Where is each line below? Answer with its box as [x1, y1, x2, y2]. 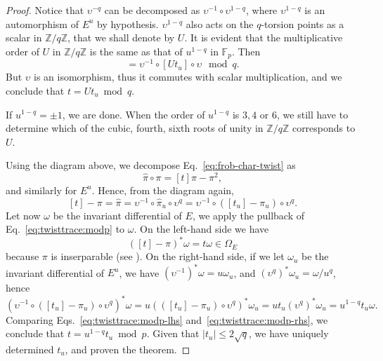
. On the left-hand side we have [134, 222, 269, 236]
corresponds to [292, 121, 356, 135]
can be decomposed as [104, 3, 200, 17]
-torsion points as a [261, 16, 344, 31]
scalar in [6, 30, 42, 45]
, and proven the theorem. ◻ [65, 341, 190, 356]
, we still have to [277, 107, 349, 121]
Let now [6, 207, 41, 222]
